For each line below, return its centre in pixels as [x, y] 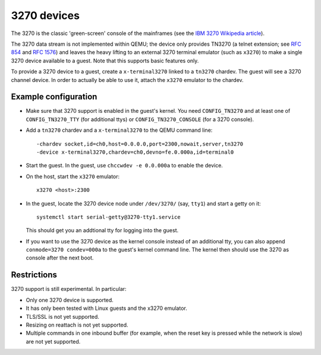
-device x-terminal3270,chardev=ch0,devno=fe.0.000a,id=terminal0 [135, 152]
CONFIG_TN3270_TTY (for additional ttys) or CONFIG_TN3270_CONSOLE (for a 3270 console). [140, 119]
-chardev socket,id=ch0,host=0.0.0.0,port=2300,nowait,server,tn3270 [140, 144]
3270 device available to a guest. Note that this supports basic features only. [105, 61]
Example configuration [54, 97]
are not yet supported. [53, 341]
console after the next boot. [60, 258]
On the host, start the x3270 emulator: [73, 176]
